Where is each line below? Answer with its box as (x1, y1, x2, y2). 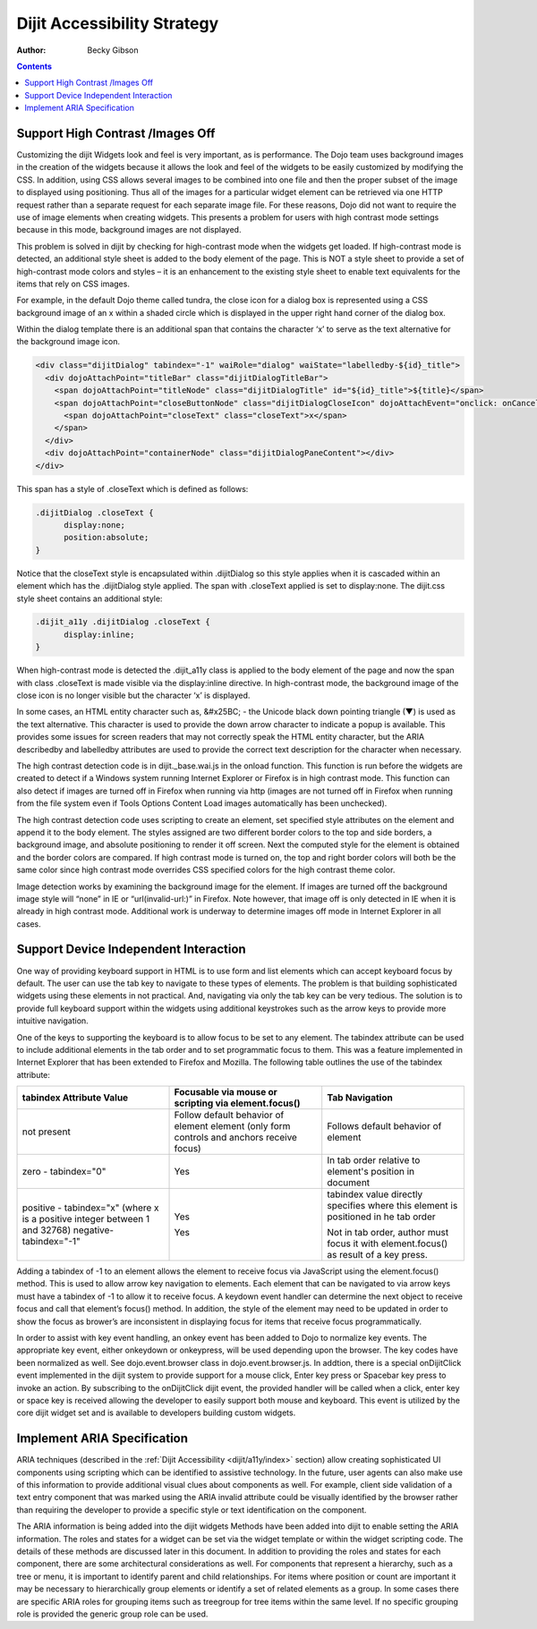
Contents (16, 61, 53, 72)
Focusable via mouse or (174, 1086, 277, 1099)
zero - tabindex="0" (21, 1166, 107, 1178)
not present (21, 1125, 71, 1138)
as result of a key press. (327, 1249, 429, 1261)
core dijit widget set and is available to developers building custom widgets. (16, 1407, 296, 1418)
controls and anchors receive (174, 1132, 297, 1144)
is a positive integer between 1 (21, 1213, 150, 1226)
